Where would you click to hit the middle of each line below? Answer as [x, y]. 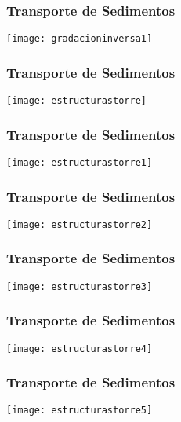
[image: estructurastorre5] [80, 411]
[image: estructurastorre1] [80, 162]
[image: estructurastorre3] [80, 286]
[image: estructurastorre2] [80, 224]
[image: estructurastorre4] [80, 349]
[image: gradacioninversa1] [80, 39]
